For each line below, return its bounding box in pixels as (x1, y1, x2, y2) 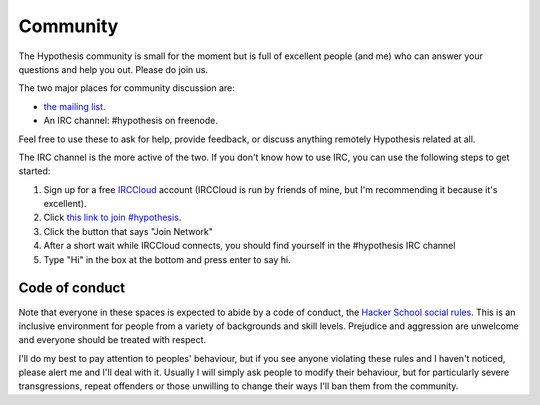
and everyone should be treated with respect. (18, 334, 207, 346)
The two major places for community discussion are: (18, 82, 235, 94)
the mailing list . (43, 100, 106, 112)
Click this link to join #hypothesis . (43, 211, 182, 224)
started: (18, 165, 51, 177)
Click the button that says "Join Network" (43, 225, 214, 237)
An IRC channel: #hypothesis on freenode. (43, 115, 219, 127)
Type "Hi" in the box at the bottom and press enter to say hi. (43, 253, 291, 265)
